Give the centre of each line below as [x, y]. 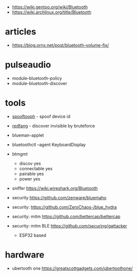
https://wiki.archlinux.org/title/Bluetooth [52, 12]
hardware [25, 255]
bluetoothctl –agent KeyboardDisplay [49, 145]
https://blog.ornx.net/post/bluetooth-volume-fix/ [60, 45]
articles [21, 32]
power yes [30, 179]
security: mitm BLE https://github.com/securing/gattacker [69, 226]
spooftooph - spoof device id [41, 116]
